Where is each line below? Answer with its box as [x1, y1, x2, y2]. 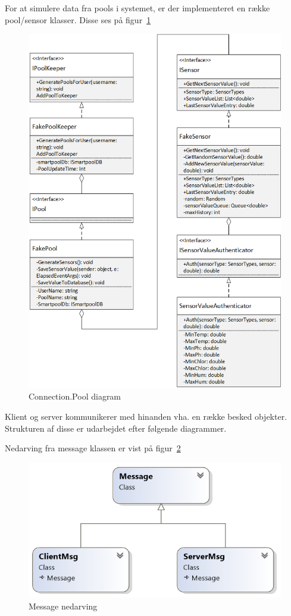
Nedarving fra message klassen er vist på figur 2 [5, 442, 181, 454]
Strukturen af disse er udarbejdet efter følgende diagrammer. [5, 422, 227, 434]
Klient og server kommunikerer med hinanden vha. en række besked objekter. [5, 410, 287, 422]
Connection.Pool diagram [29, 390, 121, 403]
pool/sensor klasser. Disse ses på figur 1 [5, 13, 151, 26]
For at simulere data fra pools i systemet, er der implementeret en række [5, 2, 270, 14]
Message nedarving [29, 599, 98, 612]
